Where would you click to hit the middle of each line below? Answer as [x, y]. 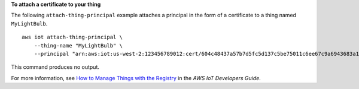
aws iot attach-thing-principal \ [72, 37]
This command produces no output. [55, 67]
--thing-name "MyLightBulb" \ [78, 45]
